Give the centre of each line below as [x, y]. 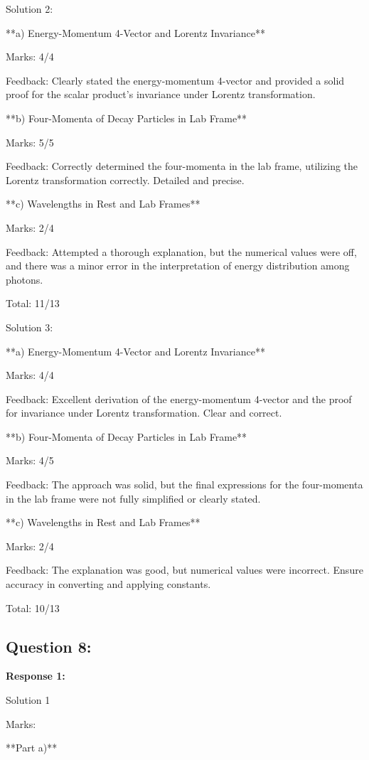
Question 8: [49, 646]
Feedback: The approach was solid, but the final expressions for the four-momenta [184, 485]
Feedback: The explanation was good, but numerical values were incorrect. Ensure [184, 570]
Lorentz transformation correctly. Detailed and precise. [125, 180]
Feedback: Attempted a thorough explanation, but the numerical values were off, [181, 251]
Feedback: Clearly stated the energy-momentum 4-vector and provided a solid [175, 80]
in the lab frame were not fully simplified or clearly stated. [133, 498]
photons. [25, 279]
